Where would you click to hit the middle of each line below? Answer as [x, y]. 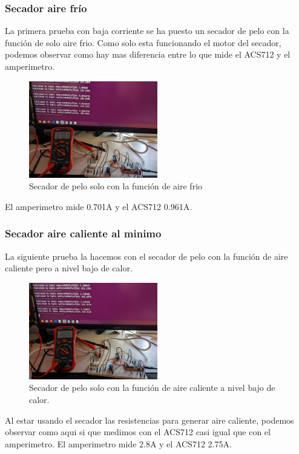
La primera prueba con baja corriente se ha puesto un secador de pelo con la [147, 31]
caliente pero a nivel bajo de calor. [69, 268]
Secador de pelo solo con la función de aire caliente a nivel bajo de [152, 388]
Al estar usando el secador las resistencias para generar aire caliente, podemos [149, 420]
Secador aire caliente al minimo [83, 233]
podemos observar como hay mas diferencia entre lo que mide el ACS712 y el [148, 54]
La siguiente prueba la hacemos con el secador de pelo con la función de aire [146, 256]
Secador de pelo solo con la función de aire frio [116, 186]
